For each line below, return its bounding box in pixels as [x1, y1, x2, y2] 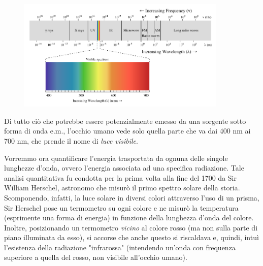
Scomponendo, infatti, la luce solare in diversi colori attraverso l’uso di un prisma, [4, 192, 259, 203]
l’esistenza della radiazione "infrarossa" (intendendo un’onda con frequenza [4, 242, 236, 252]
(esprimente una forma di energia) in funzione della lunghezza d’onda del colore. [4, 212, 254, 223]
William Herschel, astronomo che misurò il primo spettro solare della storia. [4, 182, 240, 193]
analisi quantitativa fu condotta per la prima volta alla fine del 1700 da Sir [4, 172, 237, 183]
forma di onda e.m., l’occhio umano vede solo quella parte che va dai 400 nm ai [4, 125, 251, 136]
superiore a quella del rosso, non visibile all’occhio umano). [4, 252, 187, 262]
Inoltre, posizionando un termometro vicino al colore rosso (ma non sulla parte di [4, 222, 258, 232]
